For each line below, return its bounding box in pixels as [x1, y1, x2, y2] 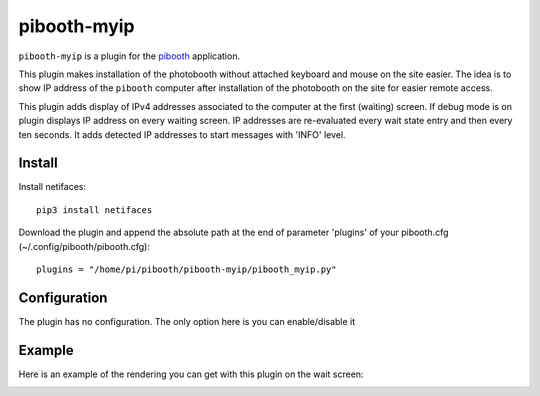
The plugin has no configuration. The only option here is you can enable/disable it [18, 315, 356, 327]
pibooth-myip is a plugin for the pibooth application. [18, 50, 240, 62]
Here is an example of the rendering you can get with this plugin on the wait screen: [18, 368, 364, 380]
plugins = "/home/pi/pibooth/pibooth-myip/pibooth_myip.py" [36, 263, 337, 275]
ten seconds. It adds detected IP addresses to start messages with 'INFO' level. [18, 128, 346, 140]
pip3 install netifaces [36, 204, 153, 215]
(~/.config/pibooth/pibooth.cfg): [18, 240, 150, 252]
